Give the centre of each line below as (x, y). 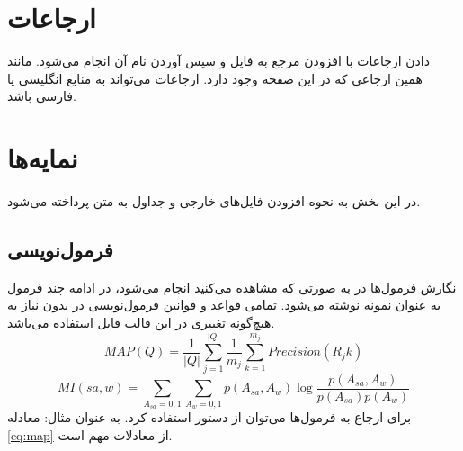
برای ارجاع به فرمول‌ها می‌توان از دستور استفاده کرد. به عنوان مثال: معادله (209, 416)
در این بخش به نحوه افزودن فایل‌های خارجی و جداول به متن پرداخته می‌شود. (214, 201)
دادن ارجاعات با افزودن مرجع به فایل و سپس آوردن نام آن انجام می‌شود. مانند (218, 61)
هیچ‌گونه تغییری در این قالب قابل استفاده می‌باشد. (141, 323)
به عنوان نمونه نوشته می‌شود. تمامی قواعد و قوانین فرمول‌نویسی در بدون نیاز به (224, 305)
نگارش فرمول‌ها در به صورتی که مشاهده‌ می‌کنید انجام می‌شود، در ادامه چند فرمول (232, 287)
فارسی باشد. (42, 96)
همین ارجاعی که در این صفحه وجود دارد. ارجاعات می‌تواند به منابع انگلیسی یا (215, 78)
